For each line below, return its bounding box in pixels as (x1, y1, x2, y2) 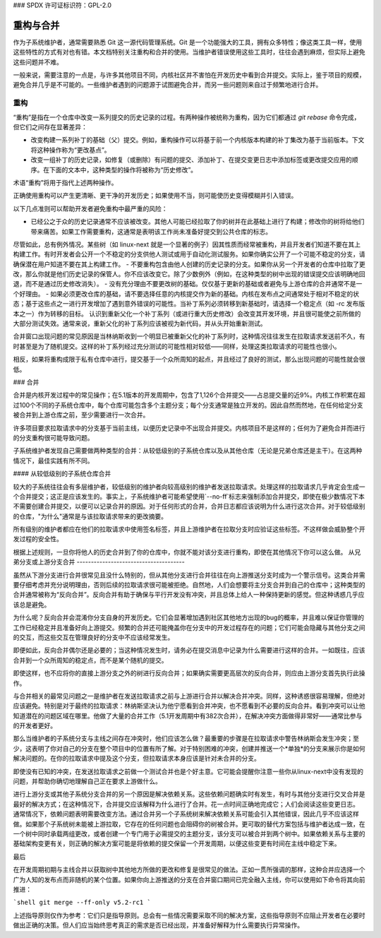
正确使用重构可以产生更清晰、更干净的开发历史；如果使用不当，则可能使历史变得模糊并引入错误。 (13, 191, 298, 200)
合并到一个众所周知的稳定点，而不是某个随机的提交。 (13, 655, 168, 664)
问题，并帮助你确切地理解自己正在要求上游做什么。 (13, 777, 162, 785)
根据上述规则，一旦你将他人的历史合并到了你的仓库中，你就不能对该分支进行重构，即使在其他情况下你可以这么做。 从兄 (13, 547, 361, 556)
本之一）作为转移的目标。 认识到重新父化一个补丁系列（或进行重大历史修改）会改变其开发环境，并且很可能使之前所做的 (13, 309, 361, 318)
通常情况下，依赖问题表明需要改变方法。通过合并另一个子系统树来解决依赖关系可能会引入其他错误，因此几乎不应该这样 (13, 809, 359, 819)
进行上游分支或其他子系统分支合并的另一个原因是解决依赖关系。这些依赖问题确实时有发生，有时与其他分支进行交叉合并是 (13, 790, 365, 798)
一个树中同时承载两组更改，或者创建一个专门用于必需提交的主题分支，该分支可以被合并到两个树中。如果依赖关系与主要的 (13, 830, 365, 838)
